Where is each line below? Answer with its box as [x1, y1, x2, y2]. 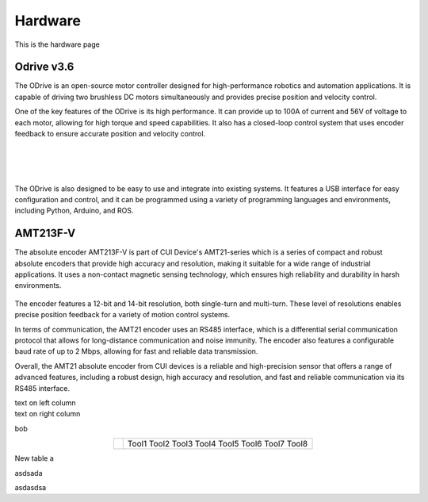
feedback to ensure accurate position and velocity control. [14, 129, 206, 139]
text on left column [14, 397, 76, 408]
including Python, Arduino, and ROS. [14, 206, 134, 216]
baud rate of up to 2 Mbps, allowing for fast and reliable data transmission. [14, 347, 258, 356]
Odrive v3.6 [14, 60, 75, 74]
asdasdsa [14, 482, 47, 492]
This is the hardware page [14, 40, 101, 49]
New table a [14, 454, 55, 463]
